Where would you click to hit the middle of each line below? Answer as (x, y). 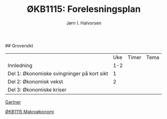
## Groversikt (19, 45)
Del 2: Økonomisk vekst (35, 82)
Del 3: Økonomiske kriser (37, 90)
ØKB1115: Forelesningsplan (84, 9)
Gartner (13, 102)
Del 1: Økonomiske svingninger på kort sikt (58, 73)
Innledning (20, 65)
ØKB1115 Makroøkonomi (30, 112)
